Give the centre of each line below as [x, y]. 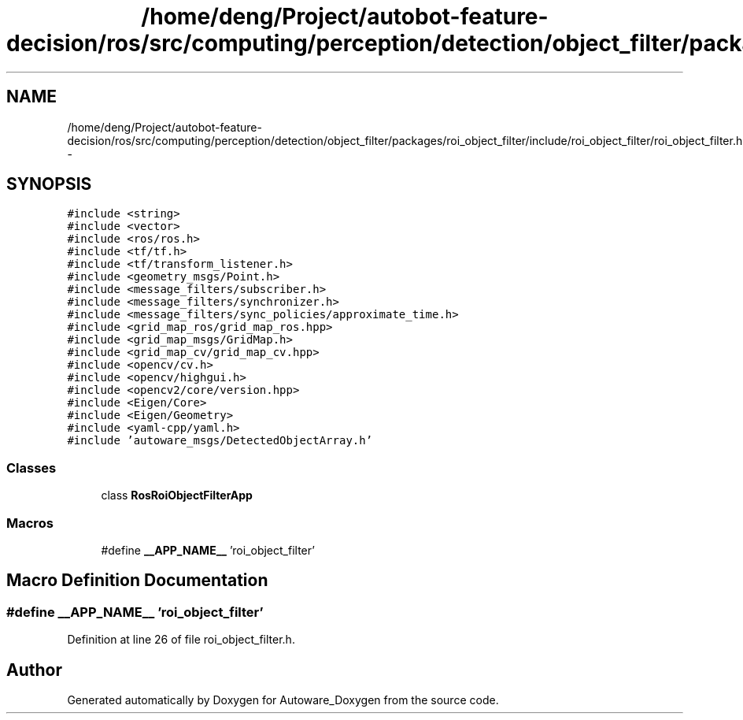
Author [34, 670]
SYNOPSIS [49, 184]
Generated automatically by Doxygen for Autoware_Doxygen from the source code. [283, 700]
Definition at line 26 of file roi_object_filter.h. [181, 640]
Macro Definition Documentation [137, 581]
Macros [30, 523]
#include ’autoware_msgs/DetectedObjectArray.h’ [220, 441]
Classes [31, 468]
